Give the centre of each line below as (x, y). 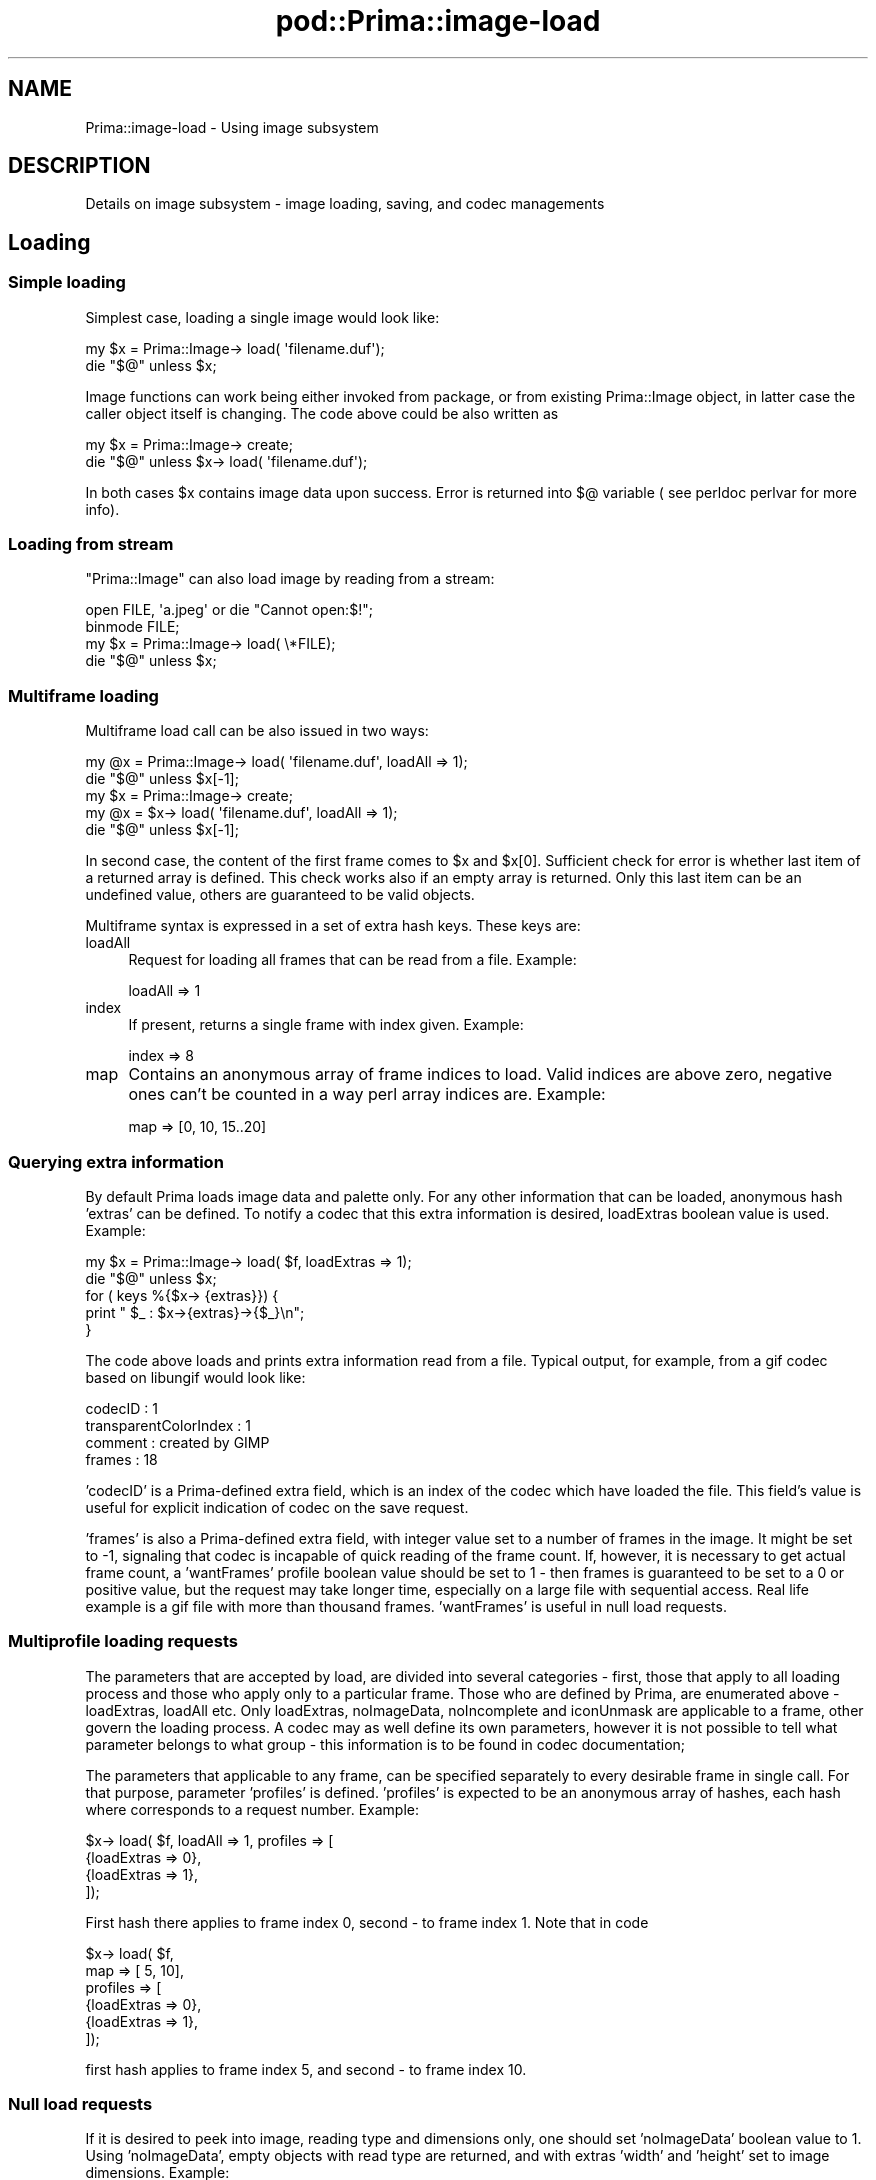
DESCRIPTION (79, 166)
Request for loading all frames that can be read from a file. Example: (352, 960)
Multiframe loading (83, 695)
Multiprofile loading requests (123, 1641)
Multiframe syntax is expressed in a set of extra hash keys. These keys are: (333, 926)
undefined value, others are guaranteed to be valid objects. (280, 895)
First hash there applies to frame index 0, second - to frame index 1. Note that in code (367, 1922)
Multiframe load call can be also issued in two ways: (257, 731)
